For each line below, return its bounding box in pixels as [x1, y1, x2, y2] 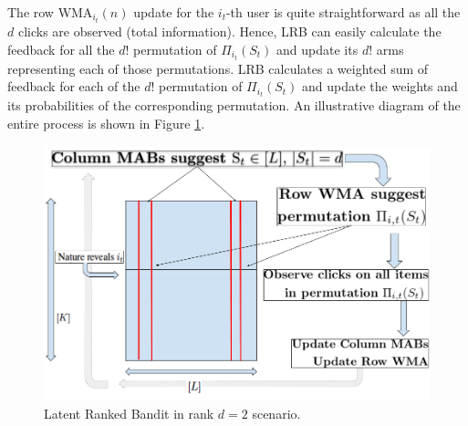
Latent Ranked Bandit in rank [44, 403, 214, 422]
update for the [133, 3, 214, 21]
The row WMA [7, 3, 93, 21]
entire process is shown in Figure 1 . [7, 114, 205, 133]
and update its [276, 39, 359, 58]
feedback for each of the [7, 77, 140, 96]
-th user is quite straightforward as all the [225, 3, 461, 21]
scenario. [252, 403, 301, 422]
